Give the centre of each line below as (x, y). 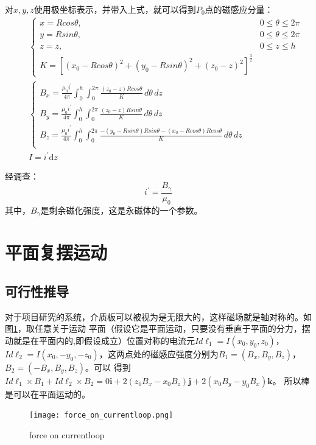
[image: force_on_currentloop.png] (101, 415)
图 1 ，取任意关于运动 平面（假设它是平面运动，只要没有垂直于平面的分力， (153, 328)
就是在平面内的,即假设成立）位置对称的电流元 (104, 340)
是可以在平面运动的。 (47, 394)
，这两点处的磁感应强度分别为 (159, 353)
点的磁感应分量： (239, 9)
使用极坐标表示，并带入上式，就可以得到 (115, 9)
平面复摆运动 (56, 252)
